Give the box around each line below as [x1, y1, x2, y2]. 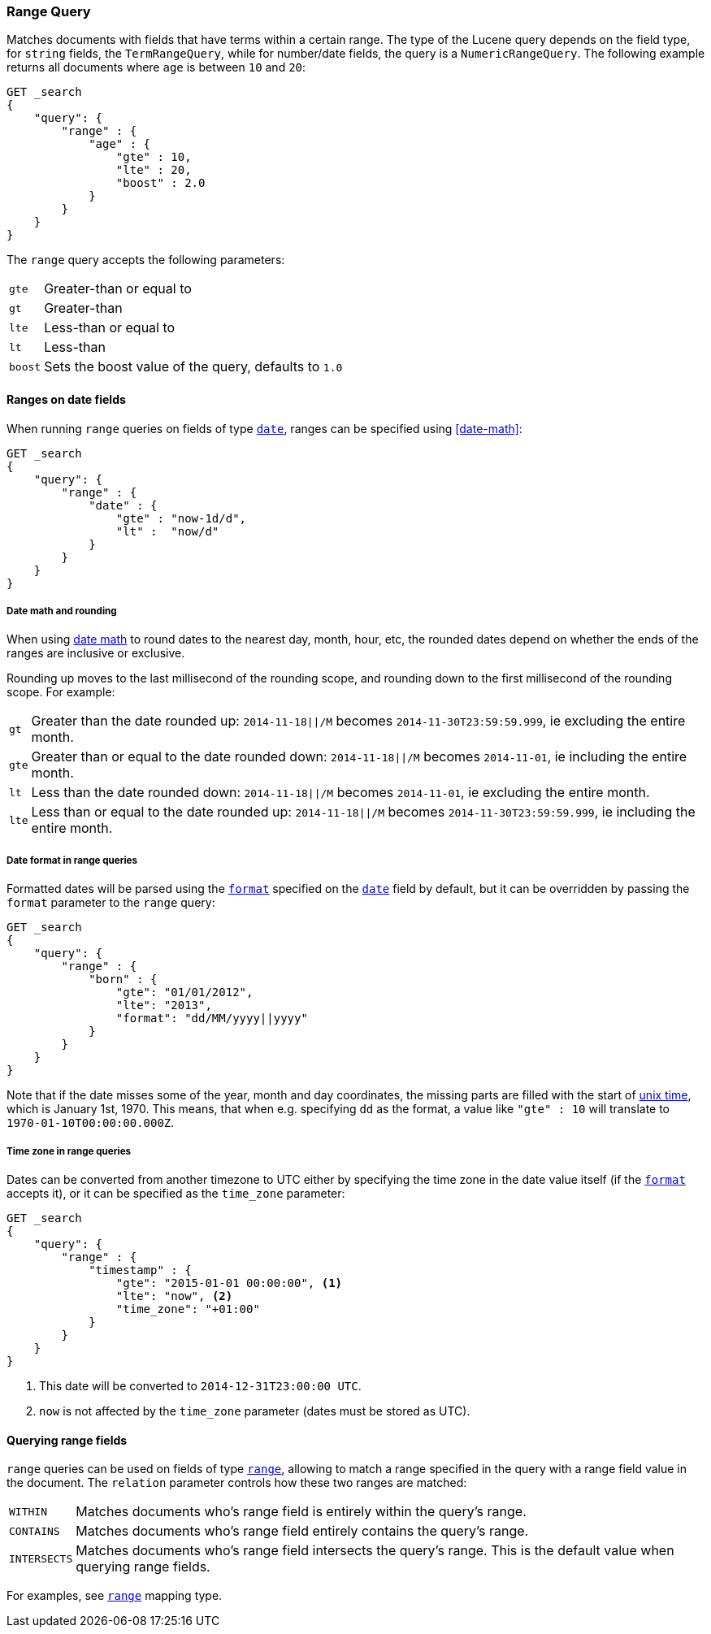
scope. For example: [7, 685, 115, 700]
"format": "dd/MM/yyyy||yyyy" [115, 1012, 308, 1025]
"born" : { [89, 973, 158, 986]
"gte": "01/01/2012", [115, 986, 254, 999]
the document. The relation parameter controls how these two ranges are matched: [7, 1476, 467, 1490]
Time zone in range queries [7, 1145, 132, 1157]
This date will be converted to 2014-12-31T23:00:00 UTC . [39, 1378, 362, 1393]
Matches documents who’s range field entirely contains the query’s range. [76, 1523, 529, 1540]
